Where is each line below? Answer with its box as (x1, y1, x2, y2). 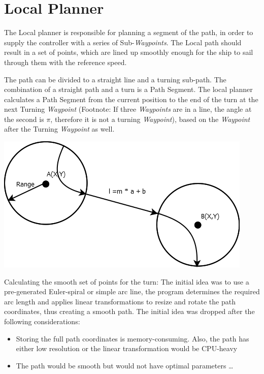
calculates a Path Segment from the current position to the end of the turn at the (4, 93, 258, 104)
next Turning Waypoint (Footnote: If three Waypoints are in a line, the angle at (4, 104, 252, 114)
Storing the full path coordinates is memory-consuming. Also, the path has (16, 333, 249, 344)
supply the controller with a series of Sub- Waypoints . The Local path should (4, 37, 242, 47)
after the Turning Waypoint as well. (4, 123, 115, 134)
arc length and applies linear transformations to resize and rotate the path (4, 296, 236, 306)
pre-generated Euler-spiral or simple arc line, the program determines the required (4, 286, 260, 297)
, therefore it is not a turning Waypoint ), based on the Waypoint (50, 113, 250, 124)
